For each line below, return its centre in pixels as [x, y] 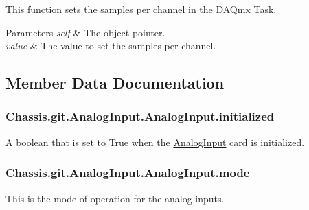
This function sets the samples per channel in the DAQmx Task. [141, 9]
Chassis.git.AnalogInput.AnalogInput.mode [128, 173]
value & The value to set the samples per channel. [111, 46]
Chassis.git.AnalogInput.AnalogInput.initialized [140, 116]
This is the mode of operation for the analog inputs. [115, 198]
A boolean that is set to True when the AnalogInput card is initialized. [155, 142]
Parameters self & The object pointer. [85, 32]
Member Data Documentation [115, 83]
